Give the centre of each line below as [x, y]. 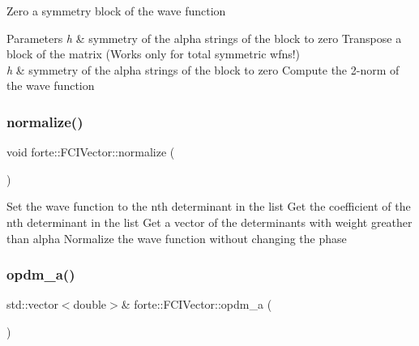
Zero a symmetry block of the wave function [116, 11]
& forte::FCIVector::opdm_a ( [197, 304]
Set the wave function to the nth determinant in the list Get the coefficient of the [209, 206]
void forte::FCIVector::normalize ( [91, 152]
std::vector [32, 304]
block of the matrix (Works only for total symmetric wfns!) [154, 54]
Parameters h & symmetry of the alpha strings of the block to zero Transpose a [204, 38]
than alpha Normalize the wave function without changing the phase [177, 238]
